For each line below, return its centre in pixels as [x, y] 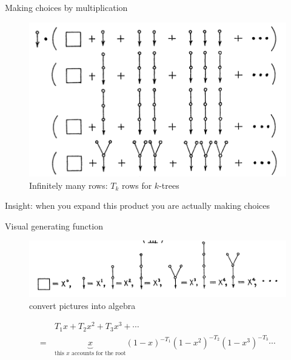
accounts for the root [99, 354]
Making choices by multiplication [66, 7]
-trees [169, 185]
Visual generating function [54, 226]
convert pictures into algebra [82, 305]
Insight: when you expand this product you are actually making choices [138, 205]
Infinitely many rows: [69, 185]
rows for [137, 185]
